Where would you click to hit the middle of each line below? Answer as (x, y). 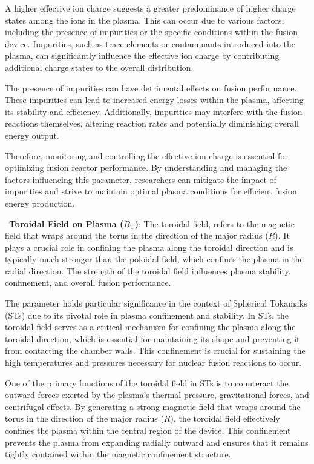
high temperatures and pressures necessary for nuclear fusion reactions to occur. (153, 363)
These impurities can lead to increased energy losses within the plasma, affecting (154, 100)
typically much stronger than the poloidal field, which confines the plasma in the (154, 259)
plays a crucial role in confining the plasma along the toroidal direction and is (149, 247)
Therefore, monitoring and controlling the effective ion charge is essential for (146, 155)
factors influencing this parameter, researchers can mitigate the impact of (141, 179)
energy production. (40, 203)
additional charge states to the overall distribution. (99, 67)
